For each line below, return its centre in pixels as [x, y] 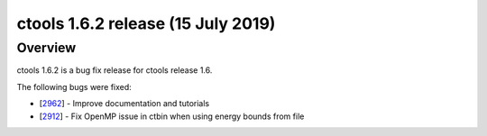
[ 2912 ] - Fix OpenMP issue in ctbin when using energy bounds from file [172, 116]
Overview [46, 48]
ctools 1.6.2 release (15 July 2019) [146, 23]
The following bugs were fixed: [74, 86]
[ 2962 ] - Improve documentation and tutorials [124, 104]
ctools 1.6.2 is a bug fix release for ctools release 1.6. [115, 70]
